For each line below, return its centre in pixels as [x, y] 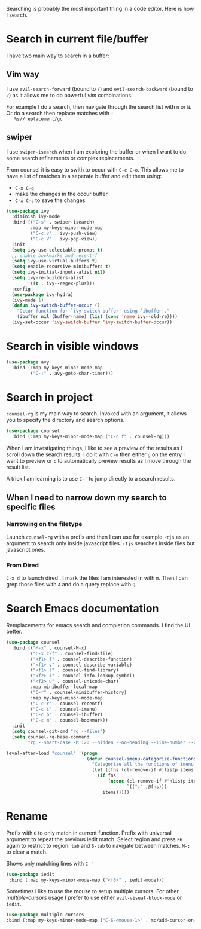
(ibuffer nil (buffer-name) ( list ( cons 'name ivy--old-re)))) [98, 317]
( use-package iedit [31, 874]
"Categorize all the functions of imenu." [145, 765]
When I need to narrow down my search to [86, 498]
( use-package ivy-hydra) [42, 294]
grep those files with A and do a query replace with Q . [71, 585]
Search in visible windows [72, 346]
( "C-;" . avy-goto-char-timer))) [72, 373]
